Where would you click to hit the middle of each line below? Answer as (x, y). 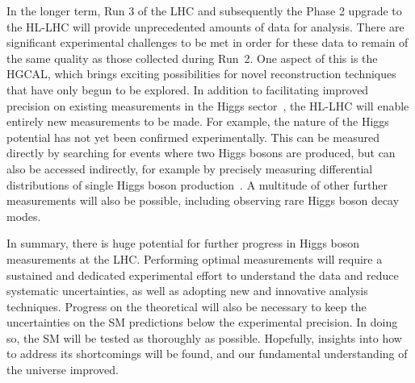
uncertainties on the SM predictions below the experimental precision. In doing (202, 322)
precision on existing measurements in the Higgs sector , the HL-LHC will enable (208, 105)
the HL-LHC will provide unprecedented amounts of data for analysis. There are (205, 26)
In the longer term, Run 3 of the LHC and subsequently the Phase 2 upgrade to (204, 10)
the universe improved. (63, 370)
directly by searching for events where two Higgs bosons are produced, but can (201, 153)
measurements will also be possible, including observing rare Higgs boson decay (203, 200)
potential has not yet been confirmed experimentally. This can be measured (193, 137)
